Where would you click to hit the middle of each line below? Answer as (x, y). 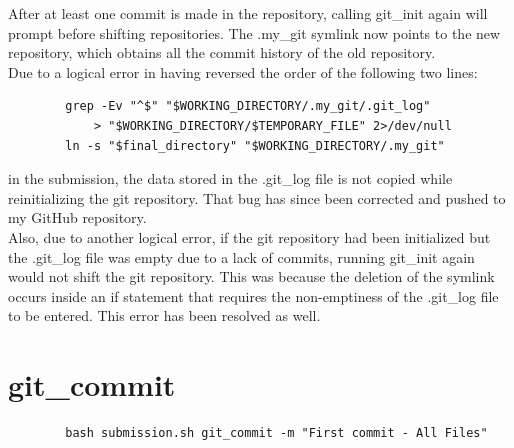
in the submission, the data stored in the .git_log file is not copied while (230, 178)
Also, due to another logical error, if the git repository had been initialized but (249, 236)
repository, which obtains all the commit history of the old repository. (222, 52)
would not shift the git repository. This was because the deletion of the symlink (251, 276)
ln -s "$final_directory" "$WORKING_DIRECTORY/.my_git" (255, 145)
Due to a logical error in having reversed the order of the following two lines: (243, 71)
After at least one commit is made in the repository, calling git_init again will (248, 13)
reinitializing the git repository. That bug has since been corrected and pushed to (257, 197)
